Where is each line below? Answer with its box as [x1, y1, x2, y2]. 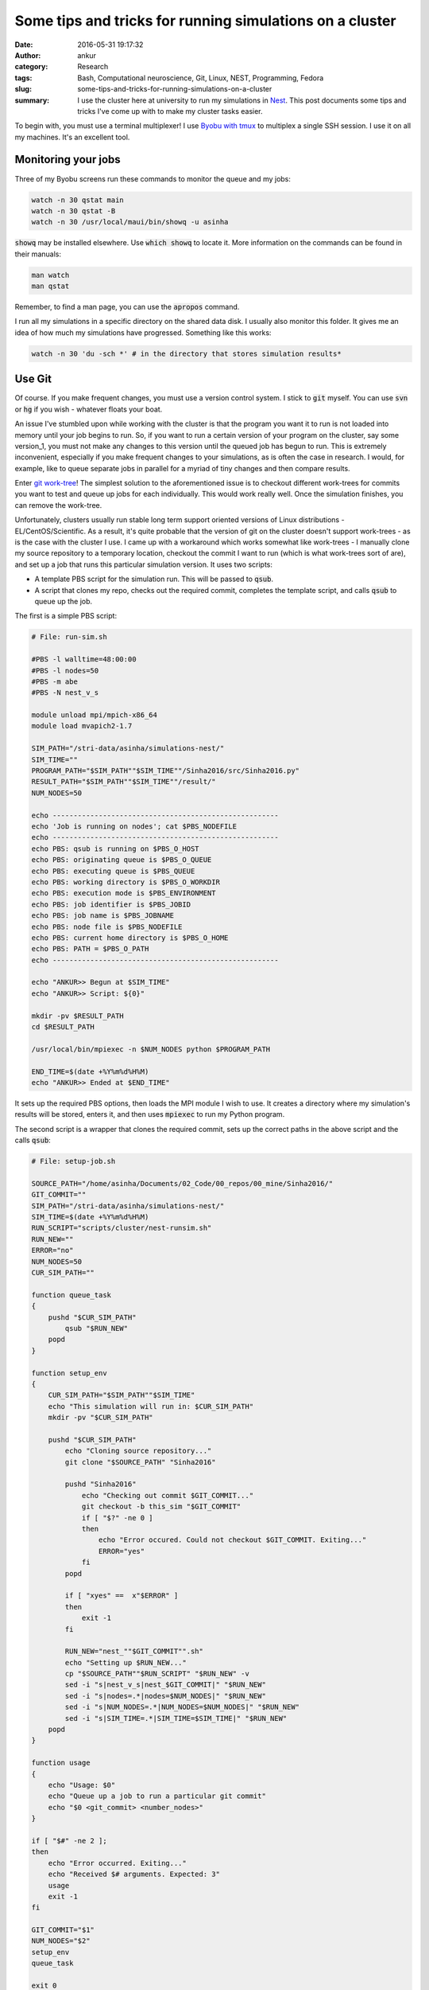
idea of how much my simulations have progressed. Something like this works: [14, 327, 272, 338]
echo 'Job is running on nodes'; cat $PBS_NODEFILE [31, 822, 238, 831]
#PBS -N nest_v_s [31, 689, 99, 697]
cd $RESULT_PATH [31, 1023, 95, 1032]
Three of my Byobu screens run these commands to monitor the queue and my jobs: [14, 174, 292, 183]
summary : [14, 96, 50, 105]
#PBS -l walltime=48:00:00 [31, 655, 137, 664]
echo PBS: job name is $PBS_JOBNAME [31, 911, 175, 920]
